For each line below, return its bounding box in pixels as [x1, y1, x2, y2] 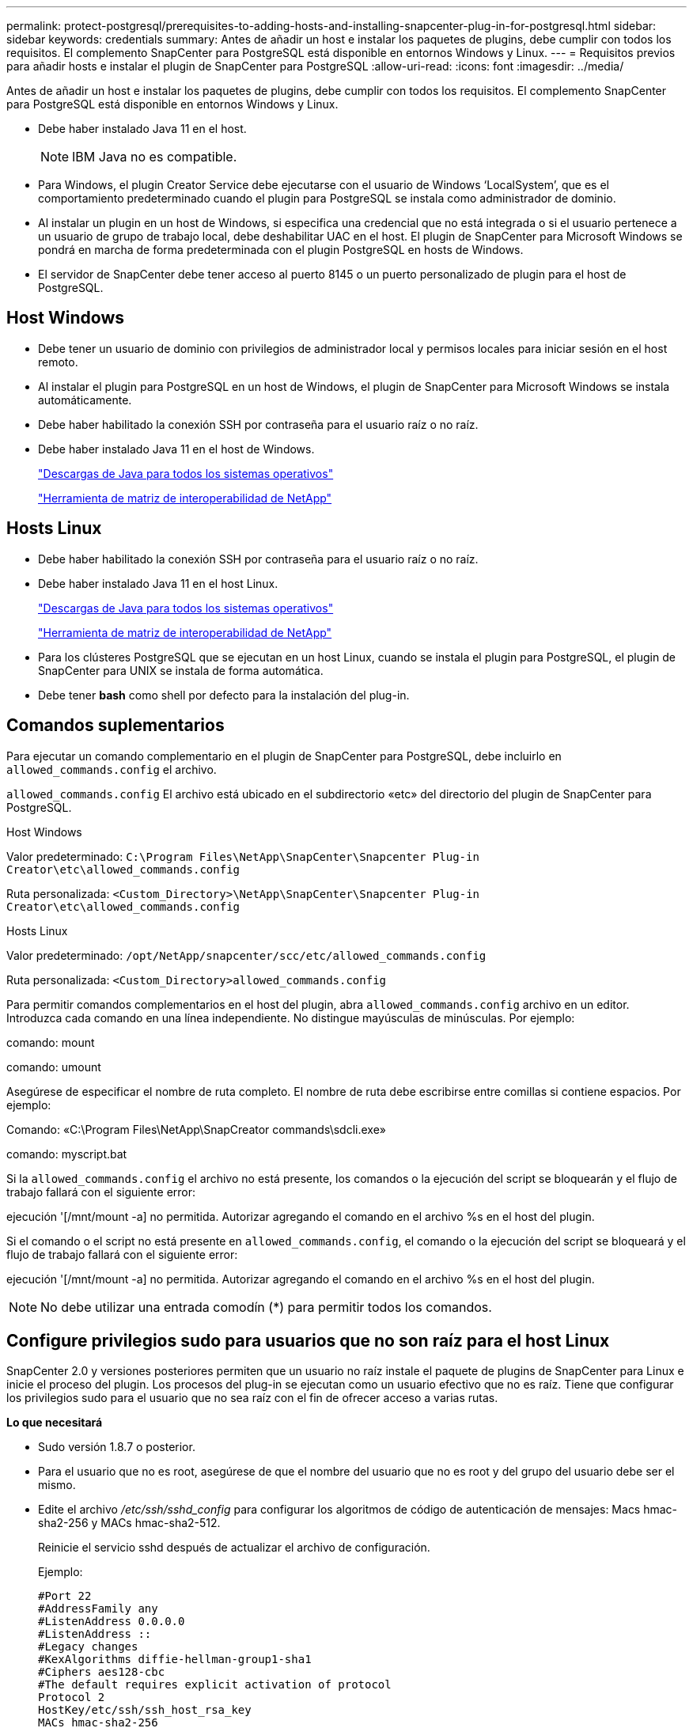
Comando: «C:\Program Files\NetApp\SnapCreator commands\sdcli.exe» [6, 1122, 386, 1136]
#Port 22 [38, 1590, 92, 1603]
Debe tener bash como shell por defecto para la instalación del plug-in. [38, 688, 410, 702]
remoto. [38, 354, 78, 369]
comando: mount [6, 1035, 95, 1049]
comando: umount [6, 1059, 101, 1074]
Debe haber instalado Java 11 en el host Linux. [38, 576, 278, 590]
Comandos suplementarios [6, 715, 225, 736]
